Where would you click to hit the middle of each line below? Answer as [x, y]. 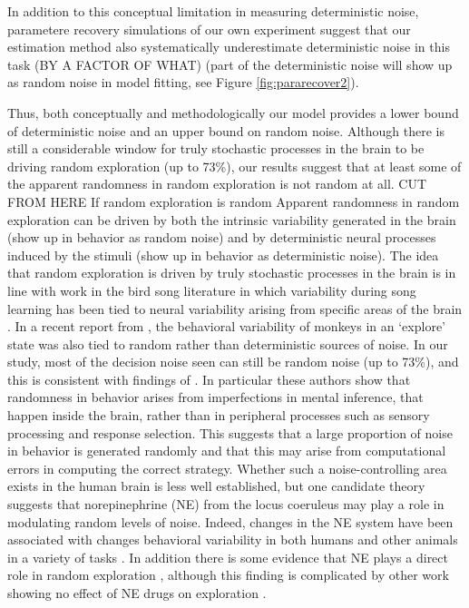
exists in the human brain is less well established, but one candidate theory [216, 486]
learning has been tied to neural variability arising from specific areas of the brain [235, 308]
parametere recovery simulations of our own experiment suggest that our [209, 29]
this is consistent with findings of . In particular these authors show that [209, 379]
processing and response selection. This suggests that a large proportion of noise [230, 432]
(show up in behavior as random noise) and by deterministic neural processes [222, 237]
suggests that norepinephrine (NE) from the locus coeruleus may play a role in [226, 504]
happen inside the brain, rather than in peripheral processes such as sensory [219, 415]
